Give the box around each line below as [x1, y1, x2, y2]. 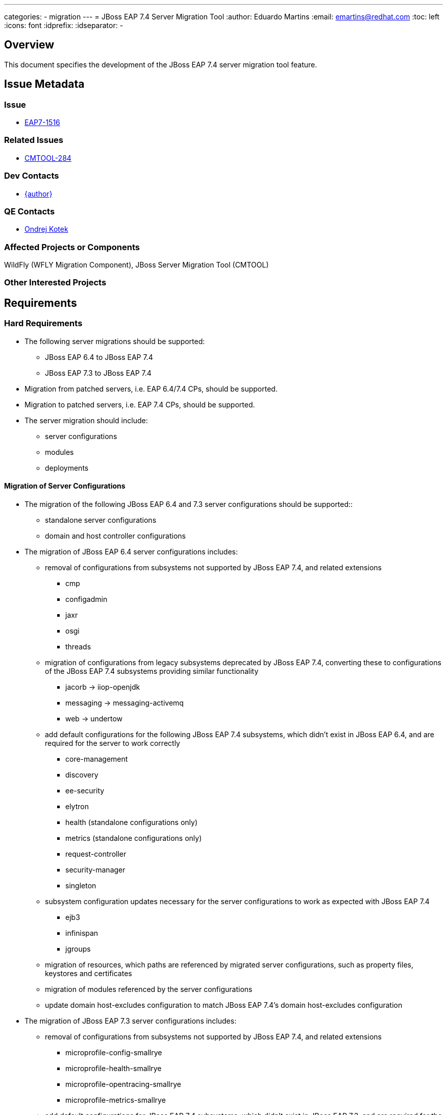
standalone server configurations [45, 515, 157, 524]
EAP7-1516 [24, 118, 60, 127]
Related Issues [4, 135, 63, 146]
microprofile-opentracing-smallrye [65, 1079, 181, 1088]
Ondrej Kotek [24, 225, 68, 234]
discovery [65, 770, 98, 779]
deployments [45, 463, 89, 472]
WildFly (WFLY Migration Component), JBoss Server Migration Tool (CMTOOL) [4, 260, 269, 270]
